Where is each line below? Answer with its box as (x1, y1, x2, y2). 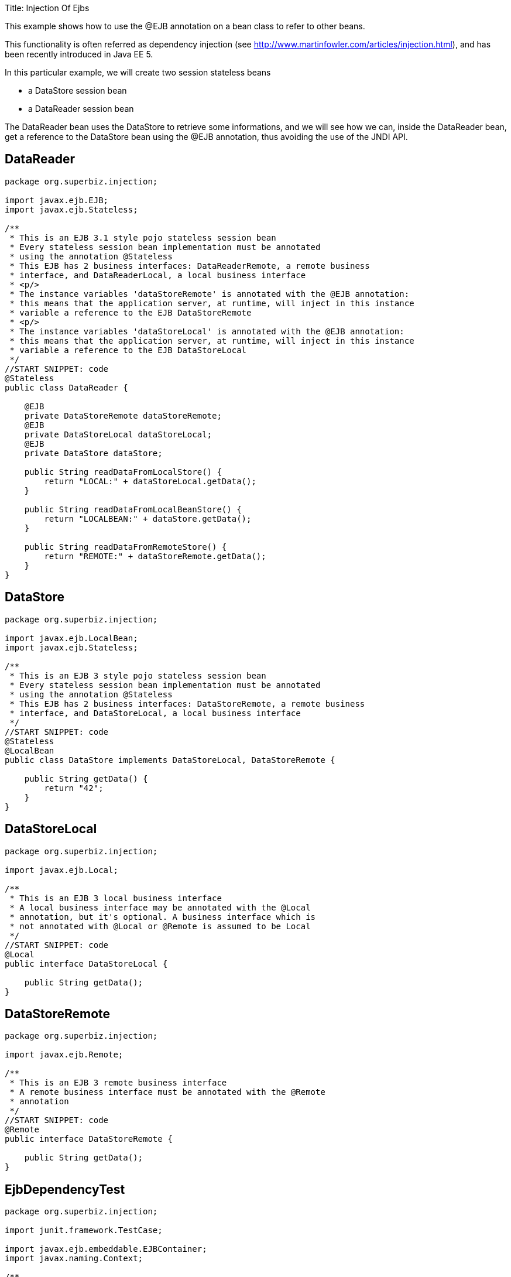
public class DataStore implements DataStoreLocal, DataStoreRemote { (5, 755, 335, 765)
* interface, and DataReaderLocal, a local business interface (9, 270, 306, 280)
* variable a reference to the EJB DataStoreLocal (9, 345, 247, 355)
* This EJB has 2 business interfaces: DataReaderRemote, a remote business (9, 261, 370, 271)
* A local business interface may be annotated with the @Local (9, 902, 311, 912)
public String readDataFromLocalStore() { (24, 467, 222, 477)
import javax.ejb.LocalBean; (5, 633, 138, 643)
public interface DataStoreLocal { (5, 958, 168, 968)
